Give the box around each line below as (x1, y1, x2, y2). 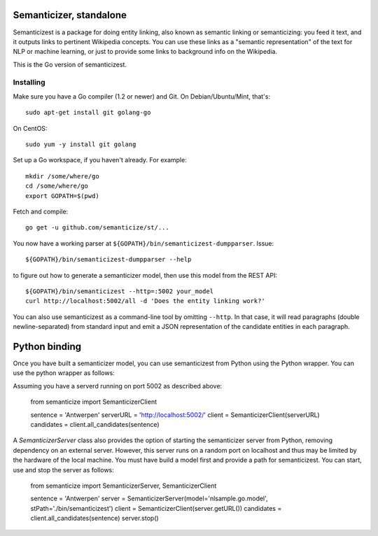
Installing (13, 78, 45, 87)
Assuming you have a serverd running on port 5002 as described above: (13, 381, 223, 390)
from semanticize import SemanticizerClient (30, 397, 157, 406)
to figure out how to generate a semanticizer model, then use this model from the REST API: (13, 271, 278, 279)
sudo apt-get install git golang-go (25, 108, 151, 117)
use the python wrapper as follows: (13, 369, 115, 377)
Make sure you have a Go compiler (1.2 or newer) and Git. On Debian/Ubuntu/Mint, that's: (13, 92, 271, 101)
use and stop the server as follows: (13, 465, 115, 474)
